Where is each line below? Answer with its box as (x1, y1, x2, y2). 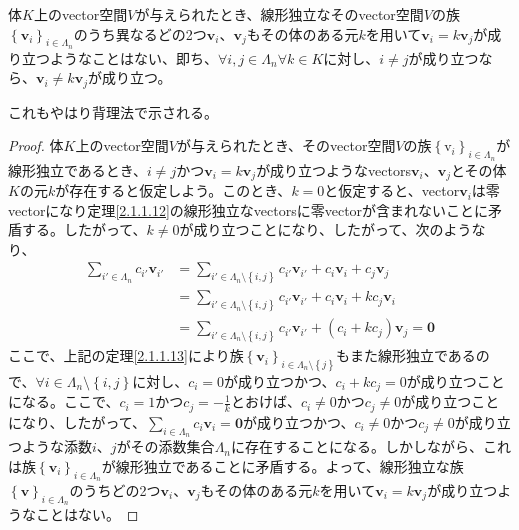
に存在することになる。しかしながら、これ (231, 436, 512, 457)
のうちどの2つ (69, 479, 161, 500)
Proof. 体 (8, 135, 64, 156)
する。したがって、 (21, 219, 147, 240)
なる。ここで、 (21, 391, 120, 412)
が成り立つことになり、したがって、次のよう (179, 219, 472, 240)
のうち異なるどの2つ (73, 23, 207, 44)
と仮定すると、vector (324, 180, 460, 201)
